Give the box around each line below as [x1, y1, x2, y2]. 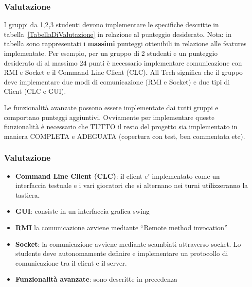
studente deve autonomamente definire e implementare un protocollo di [15, 248, 228, 258]
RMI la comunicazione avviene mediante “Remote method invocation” [15, 222, 228, 232]
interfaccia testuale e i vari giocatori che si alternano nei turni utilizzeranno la [15, 180, 248, 190]
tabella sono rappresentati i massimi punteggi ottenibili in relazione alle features [4, 38, 247, 49]
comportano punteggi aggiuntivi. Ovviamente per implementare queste [4, 112, 215, 122]
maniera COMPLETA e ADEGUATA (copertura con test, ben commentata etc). [4, 131, 245, 141]
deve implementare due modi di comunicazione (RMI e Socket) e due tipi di [4, 76, 230, 86]
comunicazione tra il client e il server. [15, 257, 127, 268]
